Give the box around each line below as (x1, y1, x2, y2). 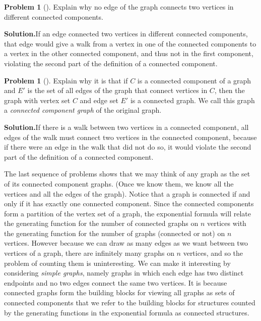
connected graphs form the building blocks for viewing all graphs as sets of (4, 287, 235, 298)
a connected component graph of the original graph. (4, 105, 162, 115)
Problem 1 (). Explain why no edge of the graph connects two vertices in (4, 2, 234, 12)
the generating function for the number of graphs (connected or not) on (4, 227, 225, 238)
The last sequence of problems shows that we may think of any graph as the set (4, 168, 250, 179)
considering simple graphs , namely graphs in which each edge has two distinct (4, 267, 244, 278)
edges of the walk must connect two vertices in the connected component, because (4, 131, 257, 142)
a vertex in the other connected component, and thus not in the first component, (4, 48, 253, 59)
